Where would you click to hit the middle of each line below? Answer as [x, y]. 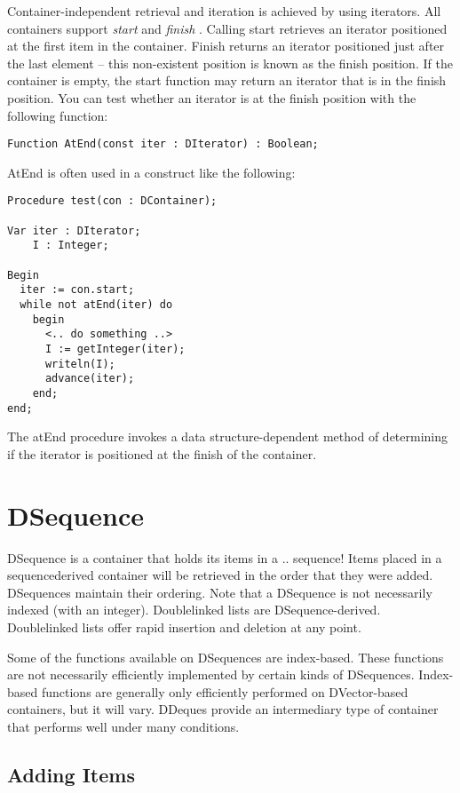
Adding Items [71, 774]
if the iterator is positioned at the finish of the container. [162, 453]
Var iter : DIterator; [74, 230]
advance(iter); [90, 379]
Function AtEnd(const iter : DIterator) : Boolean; [163, 144]
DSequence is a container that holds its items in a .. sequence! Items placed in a [225, 557]
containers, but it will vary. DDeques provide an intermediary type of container [223, 709]
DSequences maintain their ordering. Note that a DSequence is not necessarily [220, 592]
